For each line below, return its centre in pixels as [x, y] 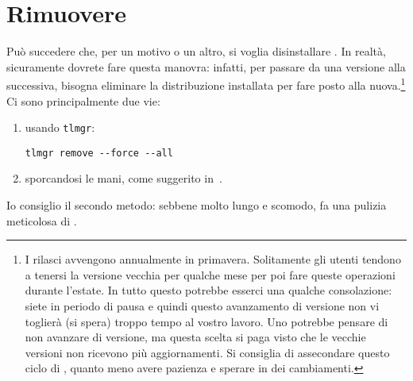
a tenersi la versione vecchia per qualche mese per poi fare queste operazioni [210, 274]
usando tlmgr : [60, 127]
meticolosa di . [42, 220]
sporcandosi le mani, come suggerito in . [124, 178]
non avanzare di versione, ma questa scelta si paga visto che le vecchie [195, 337]
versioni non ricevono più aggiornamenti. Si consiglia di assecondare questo [207, 352]
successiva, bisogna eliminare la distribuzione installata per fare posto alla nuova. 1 [206, 84]
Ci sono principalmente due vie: [83, 100]
